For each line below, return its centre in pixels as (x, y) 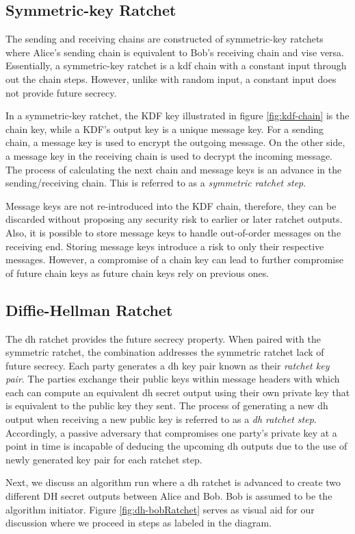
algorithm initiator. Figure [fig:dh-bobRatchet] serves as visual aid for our (160, 509)
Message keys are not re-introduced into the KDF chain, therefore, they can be (171, 205)
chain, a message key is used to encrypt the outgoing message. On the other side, (175, 142)
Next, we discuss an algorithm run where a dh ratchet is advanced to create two (173, 482)
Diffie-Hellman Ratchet (89, 310)
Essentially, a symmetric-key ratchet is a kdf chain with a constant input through (176, 65)
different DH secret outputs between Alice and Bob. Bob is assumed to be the (169, 496)
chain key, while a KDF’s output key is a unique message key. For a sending (165, 129)
